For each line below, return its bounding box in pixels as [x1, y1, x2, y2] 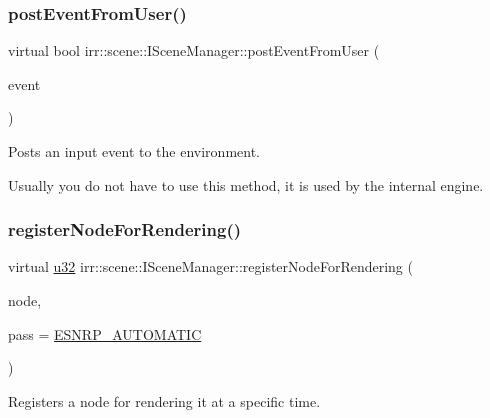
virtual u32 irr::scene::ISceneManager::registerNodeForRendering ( [8, 256, 413, 277]
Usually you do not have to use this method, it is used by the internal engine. [8, 174, 484, 195]
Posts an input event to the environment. [8, 141, 260, 161]
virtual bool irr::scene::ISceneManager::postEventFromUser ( [8, 40, 380, 61]
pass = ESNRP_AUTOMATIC [8, 323, 202, 344]
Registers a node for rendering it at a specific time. [8, 390, 321, 411]
